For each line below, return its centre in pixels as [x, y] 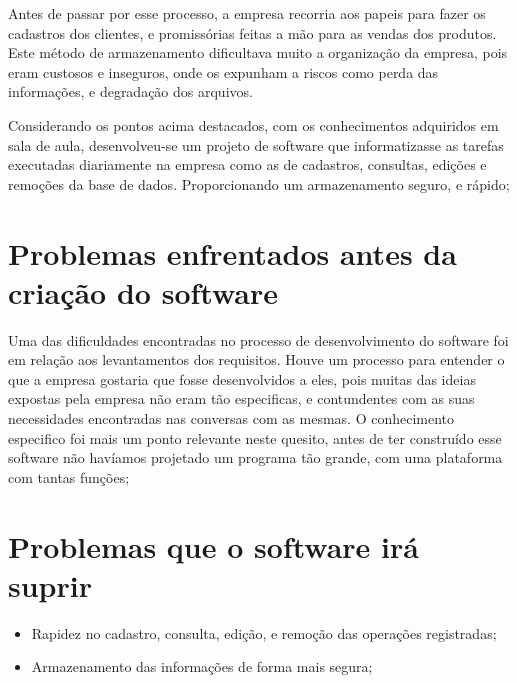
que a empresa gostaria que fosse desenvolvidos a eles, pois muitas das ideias [242, 378]
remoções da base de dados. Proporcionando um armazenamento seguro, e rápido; [259, 183]
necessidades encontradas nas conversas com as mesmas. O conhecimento [231, 418]
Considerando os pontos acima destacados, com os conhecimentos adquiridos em [253, 124]
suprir [50, 584]
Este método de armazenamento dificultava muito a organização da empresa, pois [258, 52]
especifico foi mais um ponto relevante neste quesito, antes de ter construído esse [255, 437]
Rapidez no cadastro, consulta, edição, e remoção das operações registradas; [264, 632]
